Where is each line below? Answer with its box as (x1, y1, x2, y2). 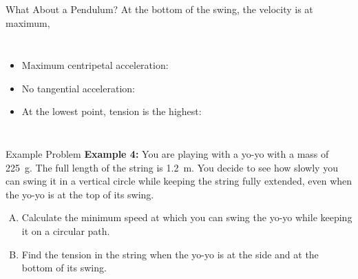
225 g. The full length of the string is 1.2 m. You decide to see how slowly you (6, 160, 338, 174)
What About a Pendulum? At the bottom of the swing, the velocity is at (6, 2, 313, 16)
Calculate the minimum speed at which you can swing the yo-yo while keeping (21, 210, 352, 225)
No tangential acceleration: (21, 81, 135, 95)
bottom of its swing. (21, 260, 107, 275)
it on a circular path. (21, 223, 110, 238)
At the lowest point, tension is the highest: (21, 104, 202, 118)
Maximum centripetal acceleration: (21, 58, 169, 72)
